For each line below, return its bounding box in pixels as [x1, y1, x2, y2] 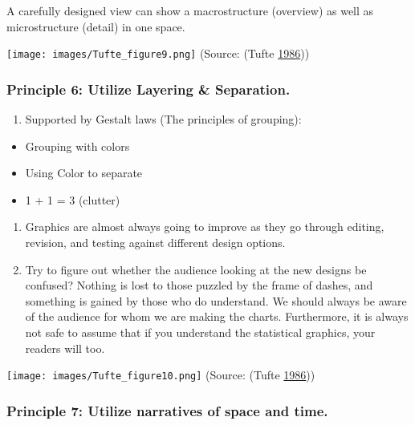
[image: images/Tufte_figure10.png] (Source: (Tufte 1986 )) [6, 366, 315, 383]
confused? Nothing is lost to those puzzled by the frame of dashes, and [25, 277, 373, 293]
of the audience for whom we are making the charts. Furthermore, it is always [25, 308, 409, 325]
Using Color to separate [25, 164, 143, 181]
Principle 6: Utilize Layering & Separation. [6, 79, 291, 99]
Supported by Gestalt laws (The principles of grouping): [25, 111, 302, 127]
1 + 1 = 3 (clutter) [25, 191, 120, 208]
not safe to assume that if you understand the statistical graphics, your [25, 324, 376, 340]
